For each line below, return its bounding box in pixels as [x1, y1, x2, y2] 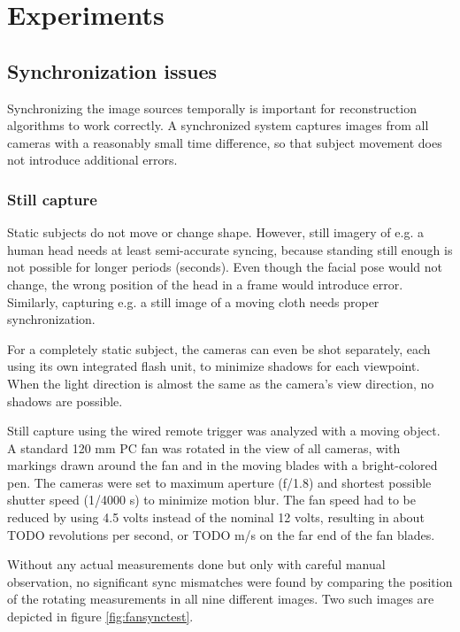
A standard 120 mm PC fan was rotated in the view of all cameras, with [7, 438, 401, 457]
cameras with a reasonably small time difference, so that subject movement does [7, 133, 442, 151]
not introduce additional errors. [7, 150, 178, 169]
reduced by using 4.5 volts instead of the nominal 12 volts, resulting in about [7, 508, 425, 527]
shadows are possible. [7, 391, 123, 410]
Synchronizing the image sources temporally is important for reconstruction [7, 98, 417, 117]
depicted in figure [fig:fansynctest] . [7, 607, 194, 626]
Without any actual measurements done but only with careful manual [7, 555, 386, 574]
